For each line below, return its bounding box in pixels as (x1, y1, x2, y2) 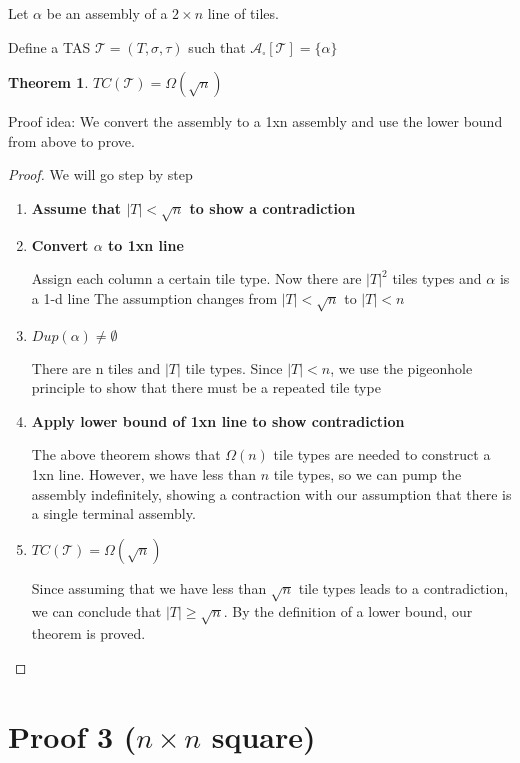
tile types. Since (185, 357, 283, 378)
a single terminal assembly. (31, 503, 196, 524)
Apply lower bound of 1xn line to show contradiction (31, 410, 405, 431)
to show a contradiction (189, 197, 356, 218)
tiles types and (392, 268, 482, 289)
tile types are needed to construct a (273, 444, 491, 465)
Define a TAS (8, 36, 91, 57)
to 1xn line (108, 234, 184, 255)
